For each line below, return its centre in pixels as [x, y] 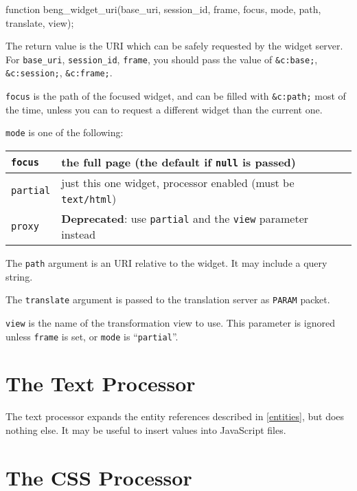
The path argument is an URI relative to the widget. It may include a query [166, 263]
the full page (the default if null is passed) [178, 162]
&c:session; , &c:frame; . [59, 73]
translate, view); [40, 22]
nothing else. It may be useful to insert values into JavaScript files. [146, 429]
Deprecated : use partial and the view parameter [185, 218]
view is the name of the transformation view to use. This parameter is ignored [170, 322]
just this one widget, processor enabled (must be [178, 183]
